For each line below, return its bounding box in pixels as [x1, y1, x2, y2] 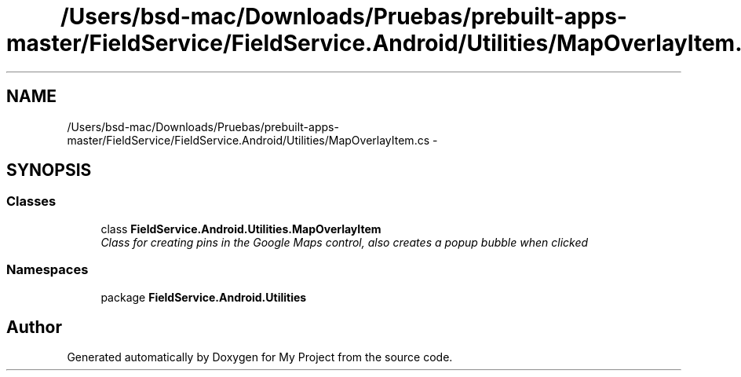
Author [6, 317, 62, 337]
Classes [6, 193, 57, 210]
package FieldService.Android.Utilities [100, 290, 307, 304]
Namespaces [6, 262, 89, 278]
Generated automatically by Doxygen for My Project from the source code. [67, 350, 453, 364]
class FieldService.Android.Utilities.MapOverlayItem [100, 221, 381, 236]
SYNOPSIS [6, 160, 92, 181]
